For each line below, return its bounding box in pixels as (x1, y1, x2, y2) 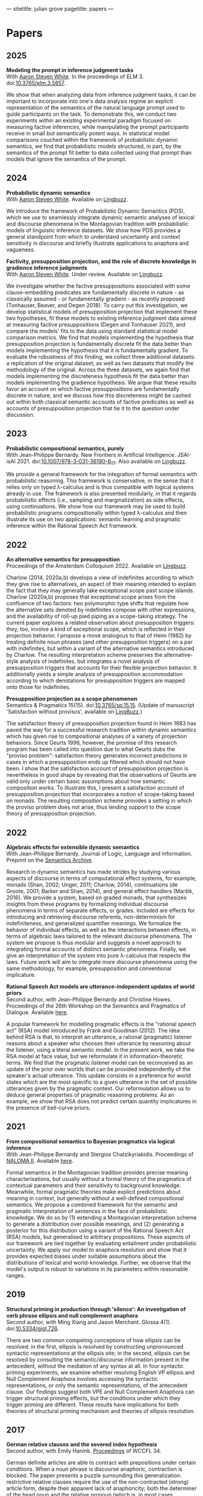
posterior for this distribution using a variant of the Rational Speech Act (6, 1226, 184, 1234)
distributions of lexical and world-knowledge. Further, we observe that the (6, 1258, 191, 1266)
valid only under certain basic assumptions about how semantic (6, 778, 165, 785)
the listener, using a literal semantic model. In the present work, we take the (6, 1046, 195, 1054)
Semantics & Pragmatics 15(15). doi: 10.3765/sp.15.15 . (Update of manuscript (6, 702, 195, 709)
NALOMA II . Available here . (6, 1157, 74, 1164)
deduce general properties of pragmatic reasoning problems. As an (6, 1091, 175, 1099)
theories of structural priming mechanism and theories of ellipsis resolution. (6, 1407, 195, 1414)
